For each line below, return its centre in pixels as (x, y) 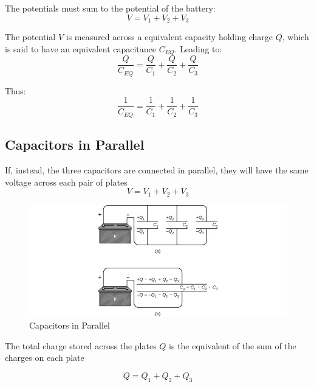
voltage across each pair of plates (66, 182)
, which (295, 37)
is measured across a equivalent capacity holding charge (169, 37)
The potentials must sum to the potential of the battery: (110, 8)
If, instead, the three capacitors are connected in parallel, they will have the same (157, 169)
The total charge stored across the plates (81, 345)
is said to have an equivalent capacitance (81, 48)
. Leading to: (198, 48)
